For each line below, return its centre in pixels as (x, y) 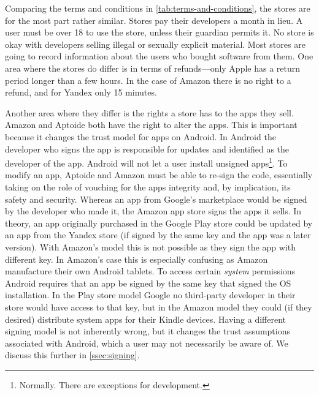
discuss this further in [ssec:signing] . (72, 355)
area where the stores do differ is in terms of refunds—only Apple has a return (153, 68)
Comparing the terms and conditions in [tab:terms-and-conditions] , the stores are (158, 8)
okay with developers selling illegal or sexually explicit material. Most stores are (155, 44)
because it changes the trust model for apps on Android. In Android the (140, 136)
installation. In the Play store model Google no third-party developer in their (150, 295)
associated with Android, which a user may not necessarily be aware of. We (147, 343)
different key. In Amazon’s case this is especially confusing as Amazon (136, 259)
